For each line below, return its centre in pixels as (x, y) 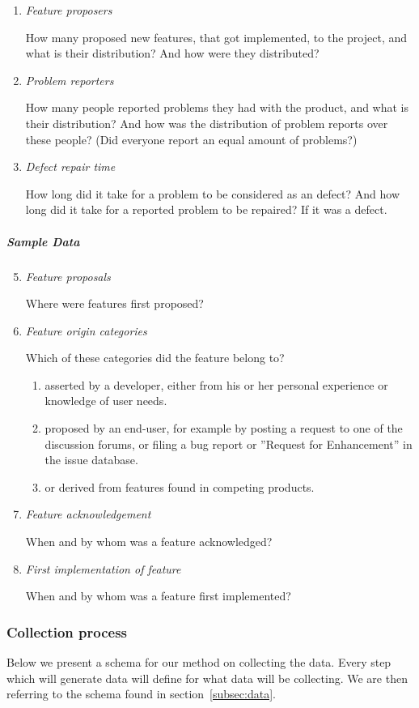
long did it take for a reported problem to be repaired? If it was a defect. (206, 209)
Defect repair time (70, 166)
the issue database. (91, 460)
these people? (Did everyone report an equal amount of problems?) (191, 139)
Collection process (67, 631)
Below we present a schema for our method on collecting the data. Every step (199, 662)
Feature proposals (68, 276)
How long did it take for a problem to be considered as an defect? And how (213, 193)
